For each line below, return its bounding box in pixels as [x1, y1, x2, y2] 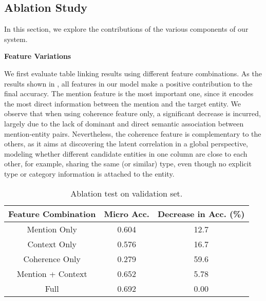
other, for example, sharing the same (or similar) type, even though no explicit [4, 158, 252, 169]
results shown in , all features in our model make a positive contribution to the [4, 78, 253, 89]
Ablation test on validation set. [70, 187, 183, 199]
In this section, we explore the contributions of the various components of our [4, 24, 249, 34]
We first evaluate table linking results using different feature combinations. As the [4, 68, 262, 78]
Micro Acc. [104, 207, 149, 220]
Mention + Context [16, 267, 87, 279]
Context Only [27, 238, 77, 250]
